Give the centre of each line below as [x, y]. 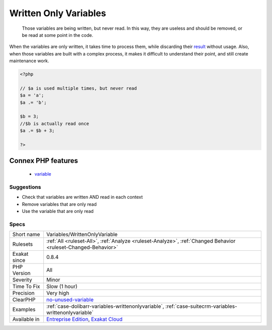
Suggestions [25, 187]
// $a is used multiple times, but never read [78, 88]
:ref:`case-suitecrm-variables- [201, 306]
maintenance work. [29, 61]
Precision [23, 293]
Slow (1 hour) [62, 287]
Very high [58, 293]
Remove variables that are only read [59, 204]
